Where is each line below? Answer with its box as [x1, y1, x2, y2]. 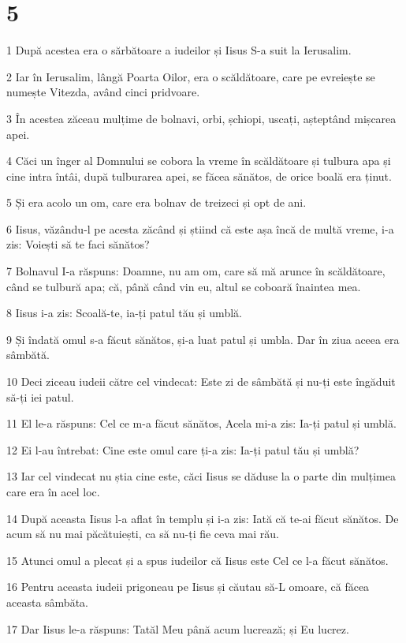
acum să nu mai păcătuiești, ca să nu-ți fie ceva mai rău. [6, 525, 279, 542]
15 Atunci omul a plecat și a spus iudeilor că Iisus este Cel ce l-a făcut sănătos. [6, 551, 389, 568]
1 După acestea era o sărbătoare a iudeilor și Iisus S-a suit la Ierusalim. [6, 42, 352, 58]
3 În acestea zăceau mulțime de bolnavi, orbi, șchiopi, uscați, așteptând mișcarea [6, 110, 397, 126]
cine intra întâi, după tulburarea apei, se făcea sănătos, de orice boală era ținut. [6, 167, 392, 184]
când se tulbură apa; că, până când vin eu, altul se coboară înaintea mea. [6, 278, 361, 294]
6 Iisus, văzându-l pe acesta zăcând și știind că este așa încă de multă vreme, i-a [6, 220, 394, 237]
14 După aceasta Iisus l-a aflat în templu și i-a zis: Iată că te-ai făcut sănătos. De [6, 510, 399, 526]
